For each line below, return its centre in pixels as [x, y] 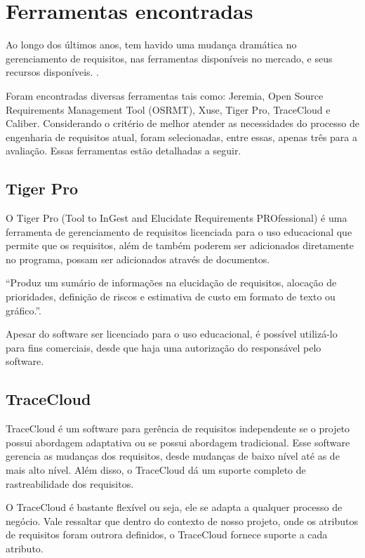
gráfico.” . [24, 310]
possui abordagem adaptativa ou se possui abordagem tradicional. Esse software [178, 442]
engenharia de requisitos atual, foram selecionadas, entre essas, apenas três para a [182, 137]
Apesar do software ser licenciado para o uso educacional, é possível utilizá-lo [172, 334]
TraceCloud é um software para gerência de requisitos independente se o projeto [178, 429]
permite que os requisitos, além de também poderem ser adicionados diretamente [180, 245]
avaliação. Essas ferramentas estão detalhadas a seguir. [124, 151]
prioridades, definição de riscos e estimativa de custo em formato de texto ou [171, 297]
